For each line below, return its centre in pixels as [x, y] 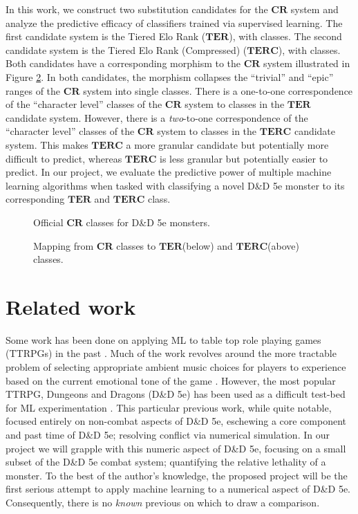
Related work [71, 306]
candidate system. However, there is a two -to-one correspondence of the [157, 117]
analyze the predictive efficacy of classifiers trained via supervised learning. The [174, 22]
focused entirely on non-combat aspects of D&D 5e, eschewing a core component [176, 421]
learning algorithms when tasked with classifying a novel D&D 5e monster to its [175, 185]
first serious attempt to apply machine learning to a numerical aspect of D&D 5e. [178, 489]
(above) [284, 245]
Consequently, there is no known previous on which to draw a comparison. [163, 502]
